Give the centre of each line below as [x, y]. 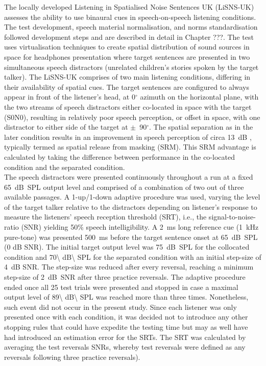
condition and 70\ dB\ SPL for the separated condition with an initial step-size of [133, 257]
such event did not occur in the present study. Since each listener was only [120, 307]
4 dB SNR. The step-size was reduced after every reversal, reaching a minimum [129, 267]
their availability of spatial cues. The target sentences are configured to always [127, 87]
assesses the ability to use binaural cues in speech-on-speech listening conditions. [130, 17]
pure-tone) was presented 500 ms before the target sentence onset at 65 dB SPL [131, 237]
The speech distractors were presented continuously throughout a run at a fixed [129, 177]
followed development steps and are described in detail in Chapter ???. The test [129, 36]
